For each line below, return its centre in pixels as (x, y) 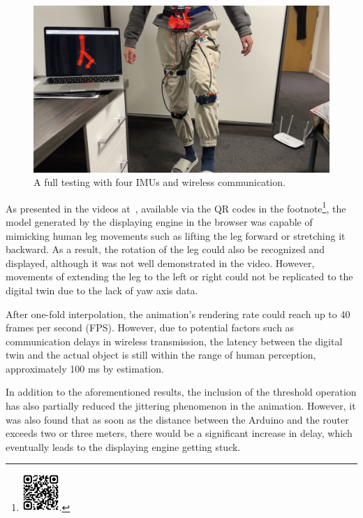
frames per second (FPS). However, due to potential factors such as (150, 328)
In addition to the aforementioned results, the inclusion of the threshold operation (181, 392)
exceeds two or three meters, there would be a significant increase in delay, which (179, 433)
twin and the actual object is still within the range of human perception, (161, 355)
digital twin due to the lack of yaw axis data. (102, 290)
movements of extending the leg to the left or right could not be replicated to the (179, 276)
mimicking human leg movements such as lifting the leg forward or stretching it (176, 235)
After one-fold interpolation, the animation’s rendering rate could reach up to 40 (178, 314)
